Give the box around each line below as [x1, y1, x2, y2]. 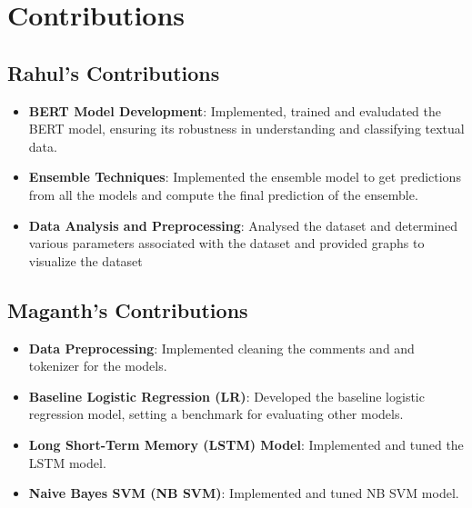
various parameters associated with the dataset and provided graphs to [28, 234, 425, 253]
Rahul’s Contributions [7, 58, 220, 86]
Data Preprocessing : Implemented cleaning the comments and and [28, 338, 415, 357]
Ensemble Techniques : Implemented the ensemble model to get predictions [28, 167, 461, 186]
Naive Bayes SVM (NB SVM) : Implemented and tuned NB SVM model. [28, 483, 459, 503]
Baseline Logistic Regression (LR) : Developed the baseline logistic [28, 386, 425, 405]
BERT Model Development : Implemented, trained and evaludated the [28, 101, 442, 120]
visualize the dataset [28, 251, 143, 270]
